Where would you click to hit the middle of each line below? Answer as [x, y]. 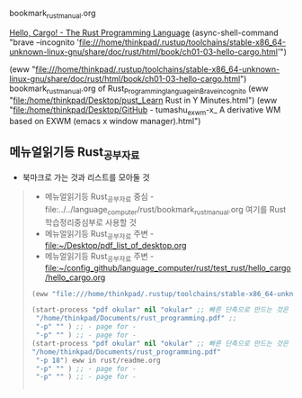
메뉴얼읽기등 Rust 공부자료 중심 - [99, 198]
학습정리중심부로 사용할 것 [91, 222]
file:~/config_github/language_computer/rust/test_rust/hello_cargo [168, 267]
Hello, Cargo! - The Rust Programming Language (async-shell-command [144, 32]
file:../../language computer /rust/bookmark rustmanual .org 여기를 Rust [165, 211]
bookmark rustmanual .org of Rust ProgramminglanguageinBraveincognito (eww [139, 89]
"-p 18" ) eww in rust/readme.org [98, 360]
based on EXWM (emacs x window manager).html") [105, 122]
